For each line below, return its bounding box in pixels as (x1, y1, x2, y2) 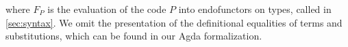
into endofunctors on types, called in (178, 2, 332, 16)
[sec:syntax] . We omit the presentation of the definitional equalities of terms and (5, 15, 343, 29)
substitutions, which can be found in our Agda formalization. (5, 29, 262, 43)
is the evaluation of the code (47, 2, 166, 16)
